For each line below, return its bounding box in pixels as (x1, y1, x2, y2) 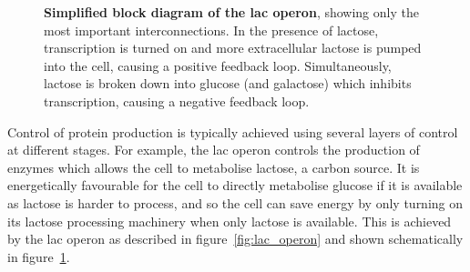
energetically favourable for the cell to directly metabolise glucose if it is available (7, 176, 463, 195)
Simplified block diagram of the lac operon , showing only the (44, 3, 419, 21)
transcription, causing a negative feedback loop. (44, 91, 310, 110)
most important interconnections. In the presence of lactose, (44, 20, 379, 39)
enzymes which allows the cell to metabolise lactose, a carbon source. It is (7, 157, 420, 176)
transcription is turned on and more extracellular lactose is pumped (44, 38, 422, 57)
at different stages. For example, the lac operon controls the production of (7, 140, 420, 159)
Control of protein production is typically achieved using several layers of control (7, 122, 458, 141)
